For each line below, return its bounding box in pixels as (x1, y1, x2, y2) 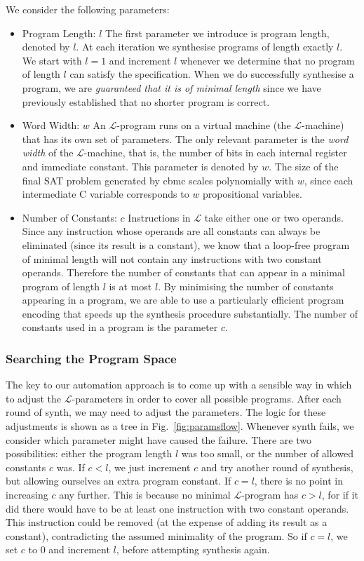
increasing (6, 487, 48, 502)
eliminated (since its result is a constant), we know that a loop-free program (22, 237, 350, 252)
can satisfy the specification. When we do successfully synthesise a (69, 67, 354, 81)
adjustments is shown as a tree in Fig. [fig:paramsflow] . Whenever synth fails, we (6, 419, 354, 433)
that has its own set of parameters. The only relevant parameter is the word (22, 131, 349, 146)
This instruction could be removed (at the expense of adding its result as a (6, 515, 328, 529)
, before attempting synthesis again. (116, 542, 270, 557)
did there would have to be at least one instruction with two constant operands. (6, 501, 349, 515)
